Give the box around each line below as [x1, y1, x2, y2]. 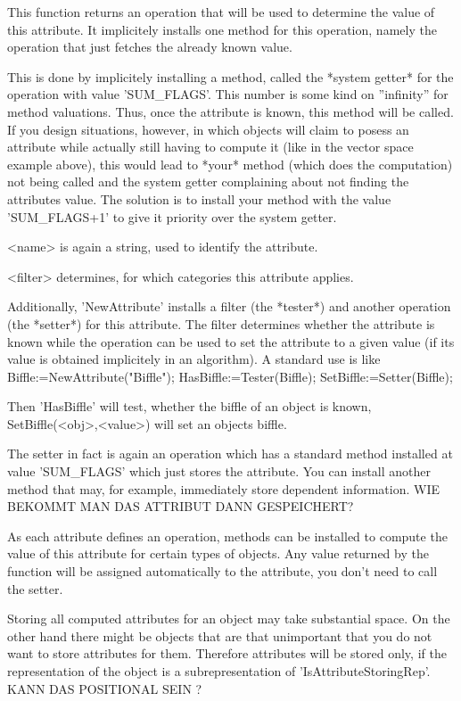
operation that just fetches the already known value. [7, 37, 292, 56]
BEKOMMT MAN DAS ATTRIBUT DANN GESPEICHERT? [7, 497, 354, 515]
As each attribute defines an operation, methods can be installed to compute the [7, 526, 448, 545]
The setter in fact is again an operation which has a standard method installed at [7, 444, 453, 463]
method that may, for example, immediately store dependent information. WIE [7, 479, 440, 498]
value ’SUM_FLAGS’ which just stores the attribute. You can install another [7, 462, 432, 481]
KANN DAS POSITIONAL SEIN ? [7, 679, 202, 697]
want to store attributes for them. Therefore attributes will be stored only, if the [7, 644, 447, 663]
